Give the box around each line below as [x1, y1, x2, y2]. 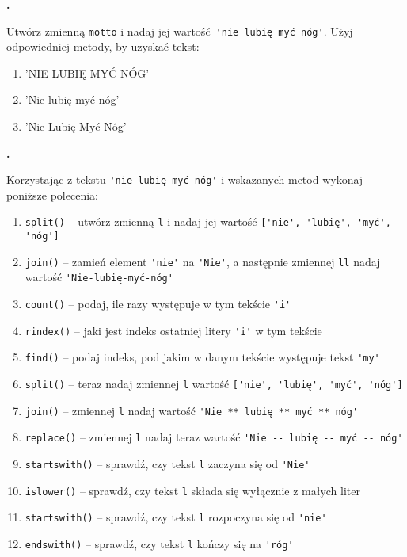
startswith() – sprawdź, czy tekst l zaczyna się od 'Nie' [25, 456, 310, 472]
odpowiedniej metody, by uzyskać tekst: [6, 38, 200, 55]
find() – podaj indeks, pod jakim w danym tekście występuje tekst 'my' [25, 349, 380, 365]
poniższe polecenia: [6, 186, 98, 203]
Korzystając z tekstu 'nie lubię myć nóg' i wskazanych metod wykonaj [6, 171, 363, 188]
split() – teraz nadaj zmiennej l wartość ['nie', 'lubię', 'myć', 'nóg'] [25, 376, 403, 392]
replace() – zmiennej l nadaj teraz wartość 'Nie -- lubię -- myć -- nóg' [25, 429, 403, 445]
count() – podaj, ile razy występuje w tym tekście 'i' [25, 296, 291, 312]
